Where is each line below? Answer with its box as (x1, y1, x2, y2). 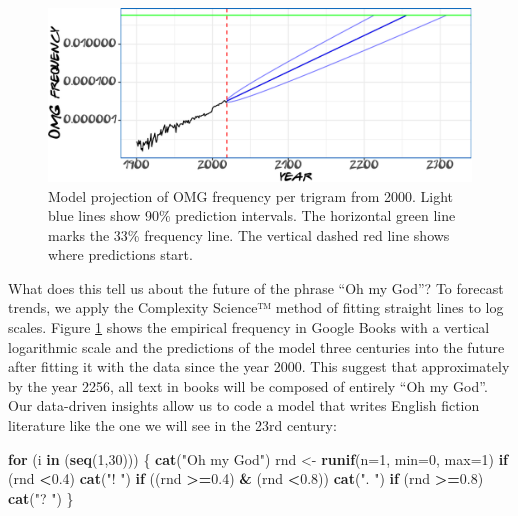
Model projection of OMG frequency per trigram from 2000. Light (48, 185, 454, 206)
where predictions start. (48, 244, 193, 265)
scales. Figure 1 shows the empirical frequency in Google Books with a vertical (8, 317, 490, 338)
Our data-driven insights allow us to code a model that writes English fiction (8, 395, 480, 416)
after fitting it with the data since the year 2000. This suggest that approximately (8, 356, 510, 377)
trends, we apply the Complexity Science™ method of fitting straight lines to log (8, 297, 504, 318)
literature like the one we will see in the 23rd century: (8, 415, 337, 436)
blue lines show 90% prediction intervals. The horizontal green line (48, 205, 456, 226)
